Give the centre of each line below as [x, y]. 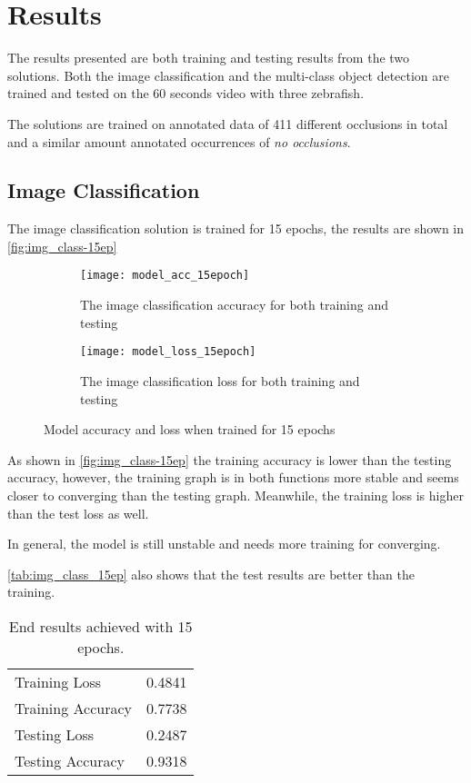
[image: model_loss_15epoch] [168, 352]
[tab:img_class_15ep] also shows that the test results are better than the [211, 574]
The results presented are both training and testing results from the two [209, 58]
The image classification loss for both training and [220, 380]
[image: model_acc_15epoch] [165, 276]
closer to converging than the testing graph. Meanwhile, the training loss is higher [235, 495]
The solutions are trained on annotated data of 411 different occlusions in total [228, 123]
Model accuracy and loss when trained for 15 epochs [190, 429]
